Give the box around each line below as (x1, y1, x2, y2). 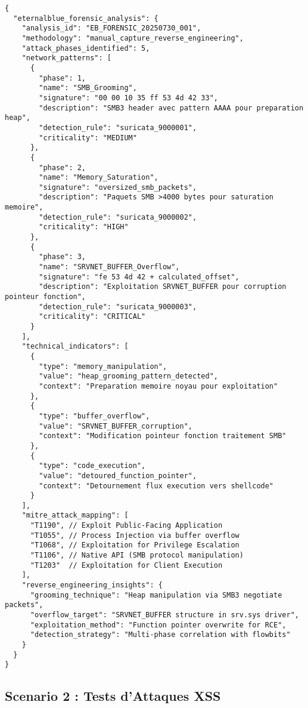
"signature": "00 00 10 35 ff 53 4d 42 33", (39, 93, 218, 102)
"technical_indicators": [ (21, 342, 129, 351)
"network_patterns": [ (21, 54, 111, 63)
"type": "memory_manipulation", (39, 362, 167, 371)
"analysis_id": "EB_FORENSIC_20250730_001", (21, 24, 201, 33)
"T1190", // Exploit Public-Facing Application (30, 521, 223, 530)
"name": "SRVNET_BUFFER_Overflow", (39, 263, 180, 272)
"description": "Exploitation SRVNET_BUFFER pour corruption (39, 282, 287, 291)
